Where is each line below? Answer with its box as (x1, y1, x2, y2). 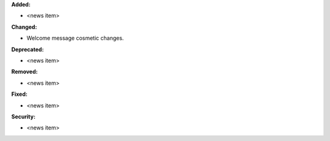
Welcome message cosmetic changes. (26, 34, 124, 42)
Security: (11, 113, 36, 120)
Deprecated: (11, 46, 44, 53)
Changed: (11, 23, 37, 31)
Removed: (11, 68, 38, 76)
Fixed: (11, 90, 28, 98)
